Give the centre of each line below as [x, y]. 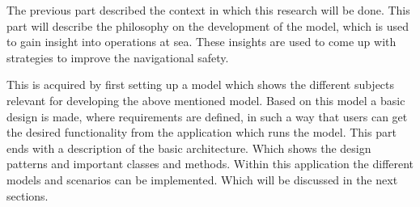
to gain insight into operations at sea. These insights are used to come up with [202, 42]
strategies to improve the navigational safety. [118, 57]
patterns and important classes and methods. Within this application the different [210, 164]
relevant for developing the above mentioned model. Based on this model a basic [206, 100]
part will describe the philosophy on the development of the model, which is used [208, 25]
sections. [28, 195]
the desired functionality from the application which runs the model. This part [202, 132]
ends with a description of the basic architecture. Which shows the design [189, 148]
